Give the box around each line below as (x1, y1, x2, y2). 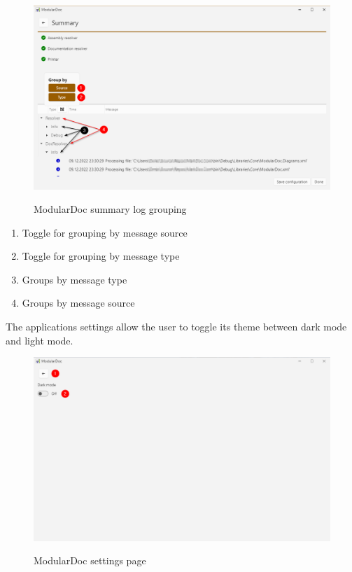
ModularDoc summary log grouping (34, 202, 187, 216)
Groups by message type (22, 272, 127, 286)
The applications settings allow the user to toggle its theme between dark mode (6, 319, 347, 334)
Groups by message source (22, 295, 135, 310)
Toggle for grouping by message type (22, 249, 180, 263)
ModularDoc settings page (34, 553, 146, 568)
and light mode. (6, 333, 73, 347)
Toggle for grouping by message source (22, 225, 188, 239)
